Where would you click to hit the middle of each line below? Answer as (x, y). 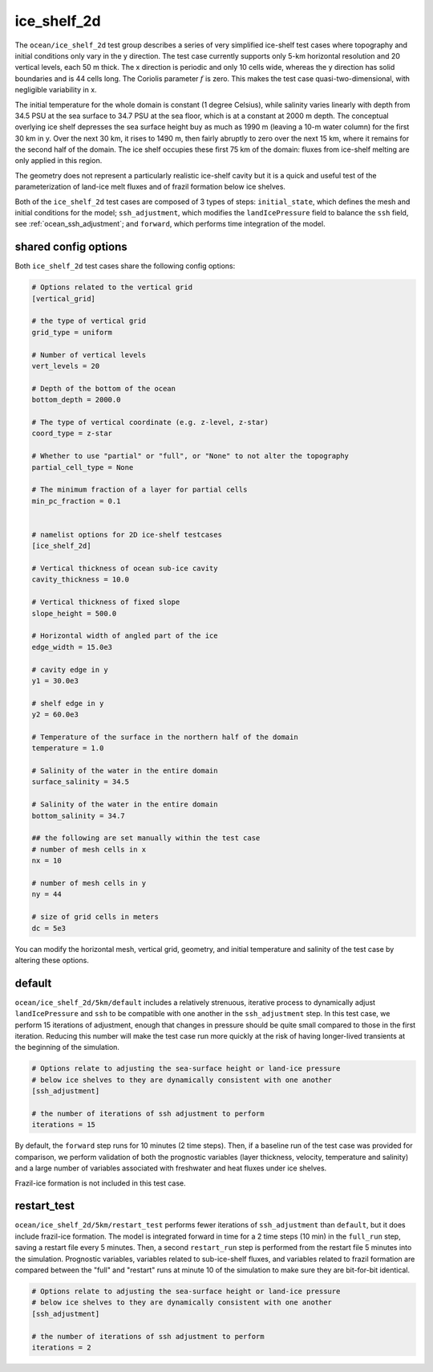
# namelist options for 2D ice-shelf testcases (127, 535)
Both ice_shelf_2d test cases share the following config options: (125, 266)
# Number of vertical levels (89, 355)
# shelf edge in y (68, 703)
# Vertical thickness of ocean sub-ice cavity (125, 569)
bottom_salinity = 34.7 (79, 816)
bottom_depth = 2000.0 (76, 400)
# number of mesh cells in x (89, 849)
